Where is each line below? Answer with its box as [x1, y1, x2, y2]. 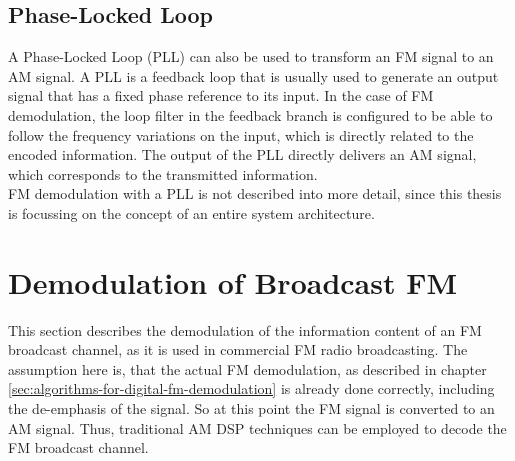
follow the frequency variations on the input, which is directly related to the [8, 124, 474, 145]
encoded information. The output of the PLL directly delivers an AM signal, [8, 144, 477, 165]
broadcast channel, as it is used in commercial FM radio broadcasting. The [8, 339, 468, 360]
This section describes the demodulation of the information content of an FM [8, 319, 482, 340]
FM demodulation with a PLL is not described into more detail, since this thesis [8, 183, 502, 204]
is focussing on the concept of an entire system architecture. [8, 202, 375, 223]
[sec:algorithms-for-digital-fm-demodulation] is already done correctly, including [8, 378, 495, 399]
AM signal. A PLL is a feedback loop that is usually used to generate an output [8, 65, 499, 86]
